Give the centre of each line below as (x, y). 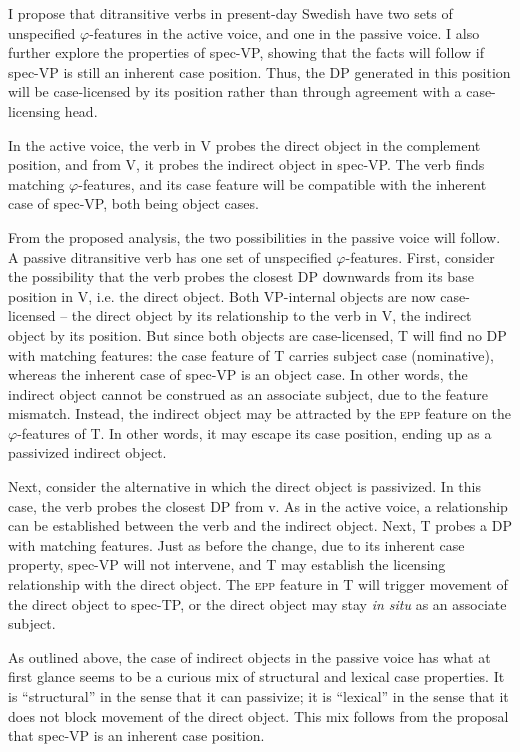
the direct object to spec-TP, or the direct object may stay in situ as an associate (257, 603)
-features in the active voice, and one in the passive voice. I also (284, 32)
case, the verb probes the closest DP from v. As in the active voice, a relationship (258, 505)
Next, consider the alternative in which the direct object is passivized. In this (244, 486)
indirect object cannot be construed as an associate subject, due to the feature (248, 393)
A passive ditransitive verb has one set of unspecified (170, 256)
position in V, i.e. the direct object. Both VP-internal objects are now (222, 295)
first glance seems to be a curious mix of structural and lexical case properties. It (256, 676)
